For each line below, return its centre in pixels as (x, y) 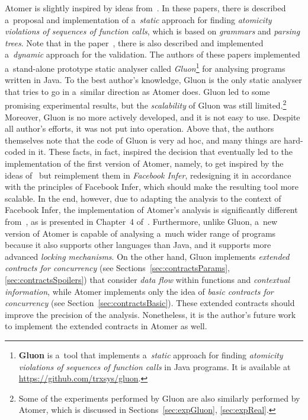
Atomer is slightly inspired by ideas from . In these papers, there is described (145, 8)
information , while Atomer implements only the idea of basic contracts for (139, 291)
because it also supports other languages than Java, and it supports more (138, 245)
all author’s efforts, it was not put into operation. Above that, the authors (139, 128)
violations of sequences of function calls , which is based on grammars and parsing (153, 31)
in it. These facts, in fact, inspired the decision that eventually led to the (161, 152)
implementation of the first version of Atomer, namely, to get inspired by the (144, 163)
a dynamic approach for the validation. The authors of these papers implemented (153, 54)
